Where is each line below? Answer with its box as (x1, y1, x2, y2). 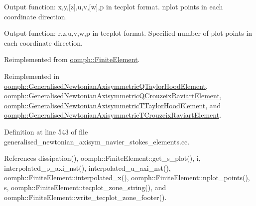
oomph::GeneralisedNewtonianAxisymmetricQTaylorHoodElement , (4, 80, 208, 91)
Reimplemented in (4, 70, 60, 81)
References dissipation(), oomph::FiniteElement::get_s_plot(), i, (4, 153, 201, 163)
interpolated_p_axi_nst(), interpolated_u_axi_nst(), (4, 162, 171, 173)
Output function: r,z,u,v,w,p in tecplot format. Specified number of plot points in (4, 28, 253, 38)
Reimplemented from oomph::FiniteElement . (4, 54, 140, 65)
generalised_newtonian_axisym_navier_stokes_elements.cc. (4, 136, 190, 146)
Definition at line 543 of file (4, 126, 88, 137)
